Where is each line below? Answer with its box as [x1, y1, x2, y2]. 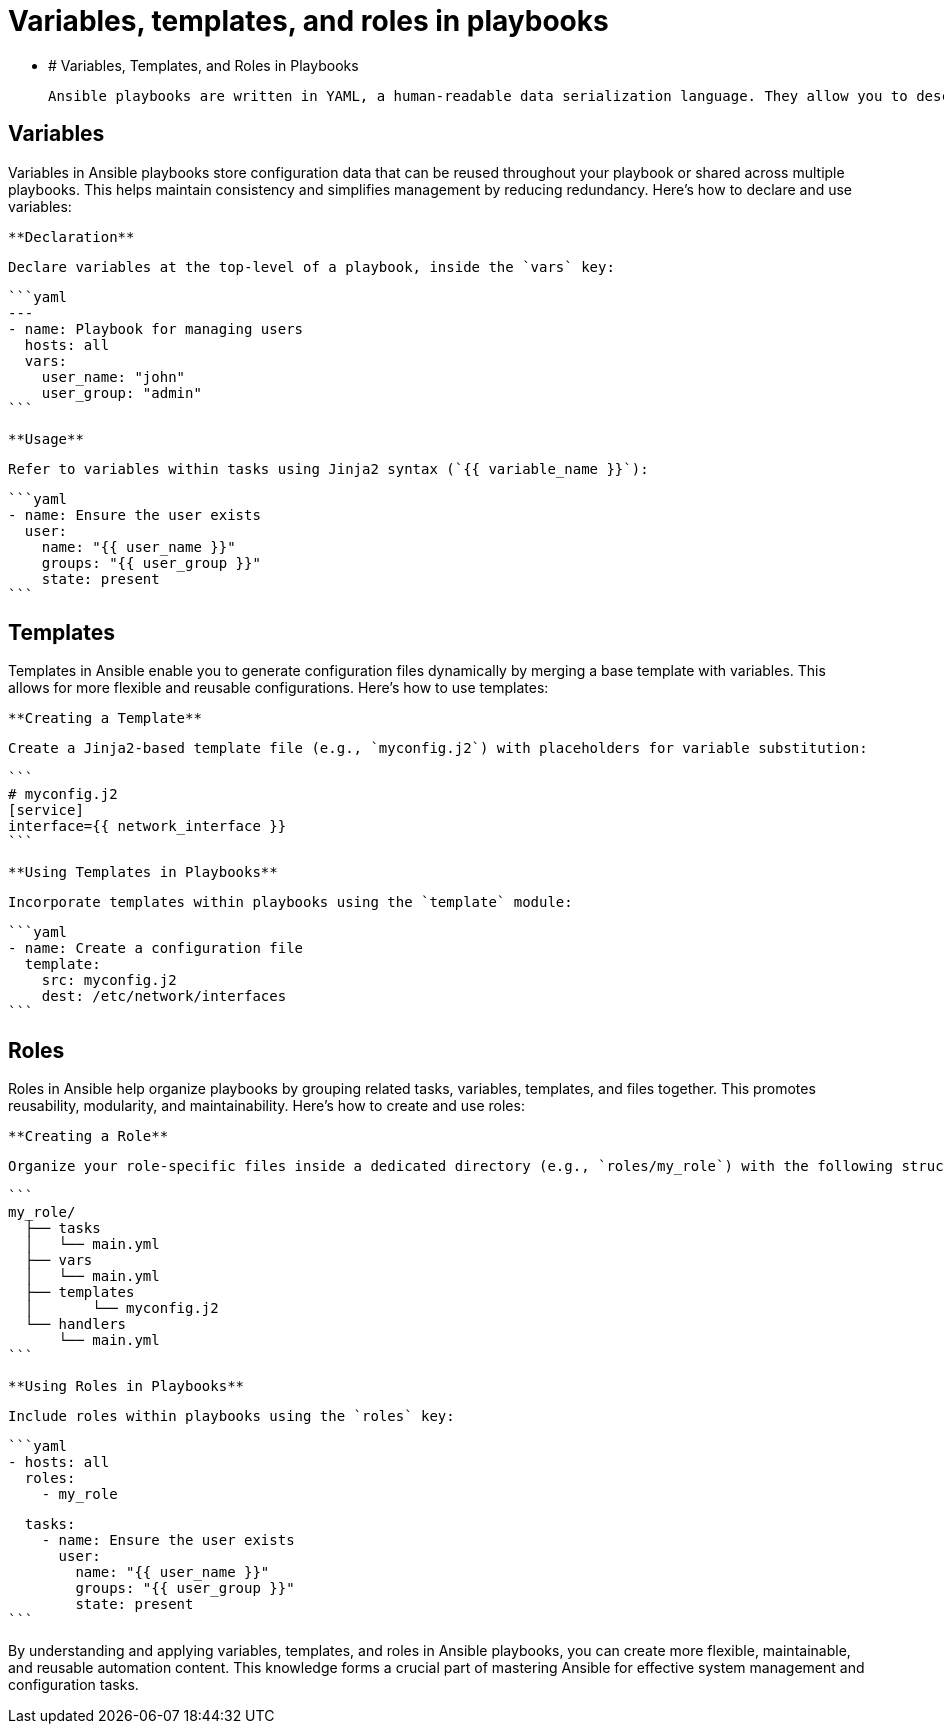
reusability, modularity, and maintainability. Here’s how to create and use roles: [8, 1097, 525, 1115]
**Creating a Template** [8, 710, 202, 727]
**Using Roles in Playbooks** [8, 1378, 245, 1395]
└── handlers [24, 1316, 127, 1333]
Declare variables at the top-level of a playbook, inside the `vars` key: [8, 258, 615, 275]
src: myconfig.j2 [41, 972, 177, 989]
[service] [8, 802, 84, 819]
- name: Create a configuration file [8, 940, 304, 957]
